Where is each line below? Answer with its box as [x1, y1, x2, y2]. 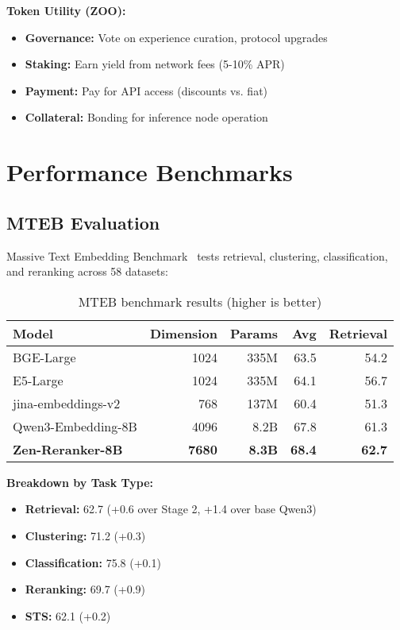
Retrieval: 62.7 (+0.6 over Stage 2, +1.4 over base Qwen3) [25, 501, 317, 517]
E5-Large [13, 370, 63, 389]
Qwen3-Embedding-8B [13, 416, 137, 435]
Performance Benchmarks [6, 156, 293, 188]
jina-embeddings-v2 [13, 393, 121, 412]
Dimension [149, 323, 217, 342]
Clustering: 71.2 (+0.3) [25, 527, 146, 543]
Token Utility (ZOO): [6, 2, 126, 18]
